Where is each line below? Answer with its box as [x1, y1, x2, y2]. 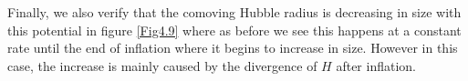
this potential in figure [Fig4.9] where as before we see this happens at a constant [7, 20, 462, 39]
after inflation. [336, 56, 416, 75]
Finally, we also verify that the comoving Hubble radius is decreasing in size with [7, 3, 462, 21]
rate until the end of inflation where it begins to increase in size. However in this [7, 38, 458, 57]
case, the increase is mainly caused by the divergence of [7, 56, 317, 75]
